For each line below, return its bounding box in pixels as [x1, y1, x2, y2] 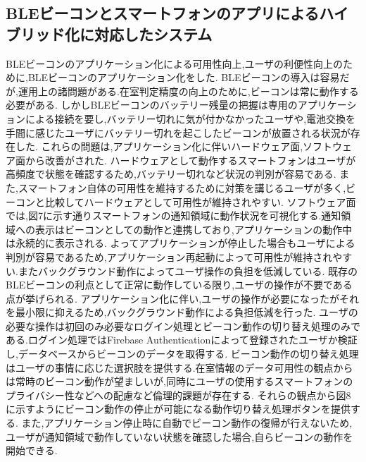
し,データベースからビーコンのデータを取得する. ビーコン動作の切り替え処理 [6, 346, 359, 361]
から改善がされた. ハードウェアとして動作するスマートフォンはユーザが [25, 152, 356, 167]
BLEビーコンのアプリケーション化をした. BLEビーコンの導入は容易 [27, 70, 340, 85]
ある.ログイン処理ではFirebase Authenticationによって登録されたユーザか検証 [6, 332, 358, 347]
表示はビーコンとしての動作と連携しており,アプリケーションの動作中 [34, 221, 353, 236]
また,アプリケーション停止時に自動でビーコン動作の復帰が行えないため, [21, 415, 353, 430]
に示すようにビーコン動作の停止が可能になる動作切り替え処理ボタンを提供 [6, 401, 351, 416]
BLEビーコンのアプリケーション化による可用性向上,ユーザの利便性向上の [6, 56, 343, 71]
